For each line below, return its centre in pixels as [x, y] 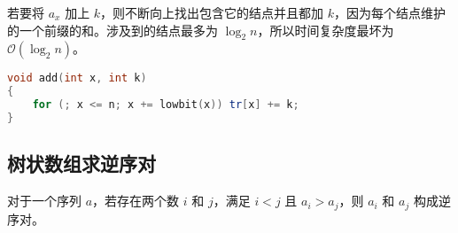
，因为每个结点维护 [390, 12]
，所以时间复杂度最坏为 [326, 30]
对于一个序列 [44, 201]
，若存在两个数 [136, 201]
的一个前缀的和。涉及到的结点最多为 [113, 30]
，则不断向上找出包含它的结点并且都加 [212, 12]
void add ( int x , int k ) [77, 78]
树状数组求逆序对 [82, 163]
